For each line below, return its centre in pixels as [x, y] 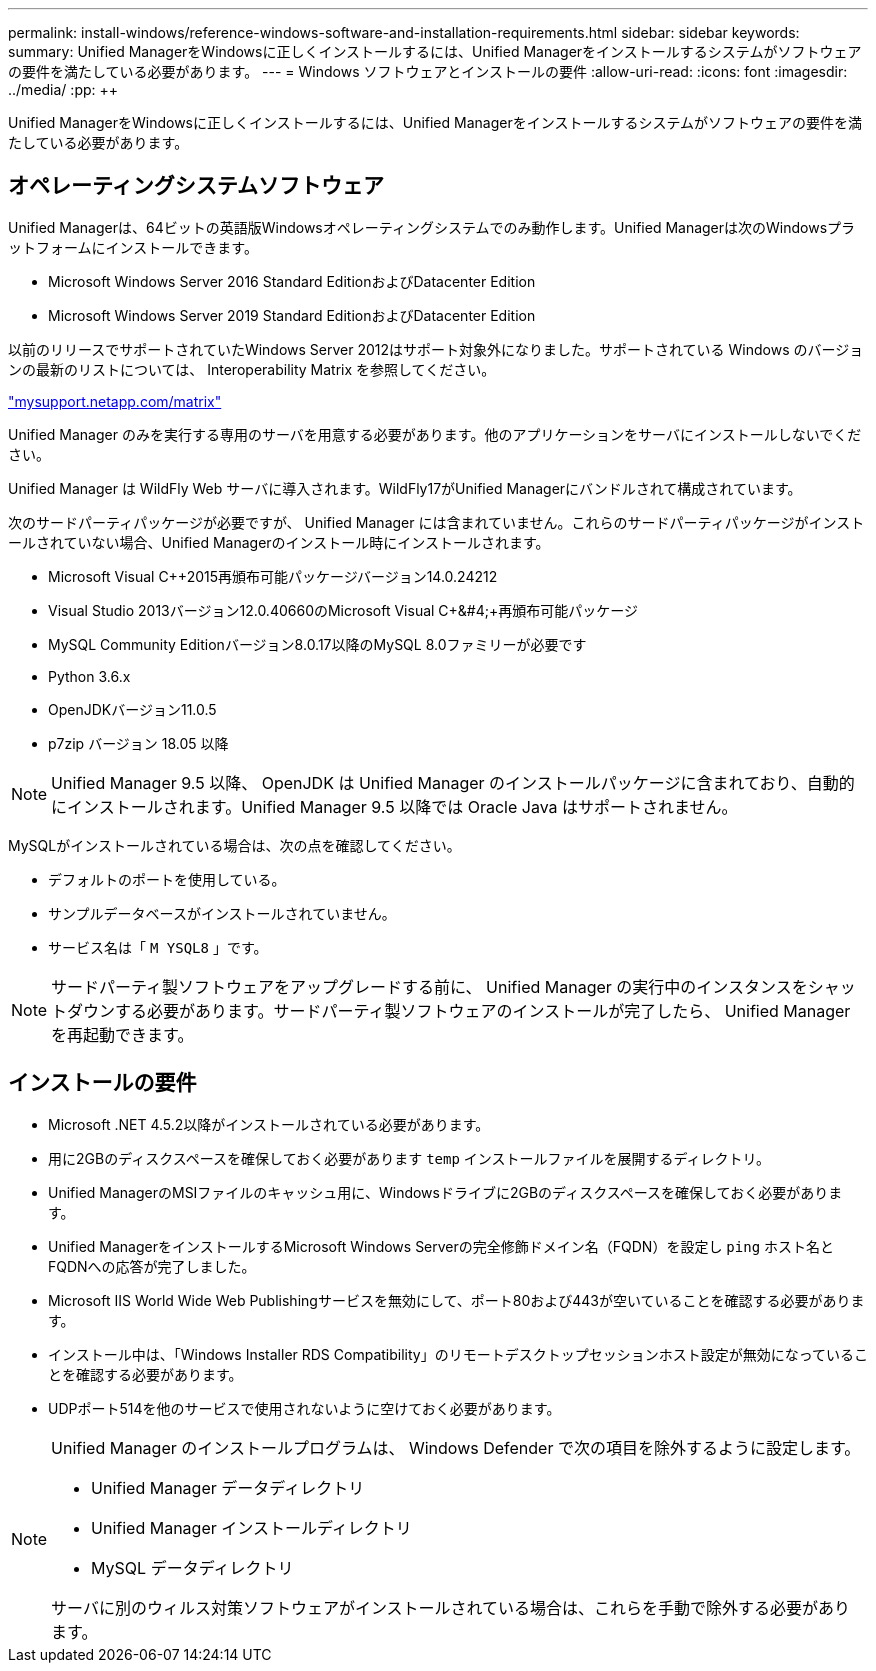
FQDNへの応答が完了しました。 [152, 1266]
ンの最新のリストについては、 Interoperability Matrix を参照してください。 [252, 369]
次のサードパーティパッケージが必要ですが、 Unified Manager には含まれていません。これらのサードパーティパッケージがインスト [436, 522]
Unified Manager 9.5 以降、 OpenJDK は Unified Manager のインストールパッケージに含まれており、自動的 [453, 782]
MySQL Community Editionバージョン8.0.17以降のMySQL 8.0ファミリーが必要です [317, 644]
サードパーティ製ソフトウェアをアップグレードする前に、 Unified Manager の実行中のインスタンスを [429, 986]
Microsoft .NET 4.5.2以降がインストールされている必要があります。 [269, 1124]
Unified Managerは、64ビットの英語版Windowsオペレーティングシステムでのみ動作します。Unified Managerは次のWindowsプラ [432, 227]
